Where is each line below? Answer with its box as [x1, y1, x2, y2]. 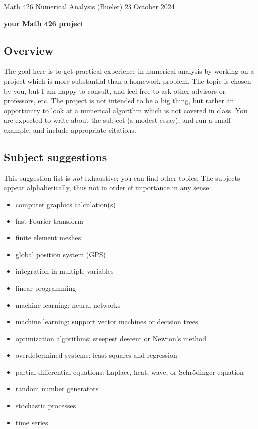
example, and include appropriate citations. [4, 124, 136, 135]
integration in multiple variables [15, 266, 114, 276]
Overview [4, 42, 54, 58]
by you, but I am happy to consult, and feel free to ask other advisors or [4, 85, 226, 96]
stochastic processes [15, 400, 76, 411]
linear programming [15, 282, 76, 293]
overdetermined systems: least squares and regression [15, 350, 177, 360]
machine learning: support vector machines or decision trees [15, 316, 198, 327]
